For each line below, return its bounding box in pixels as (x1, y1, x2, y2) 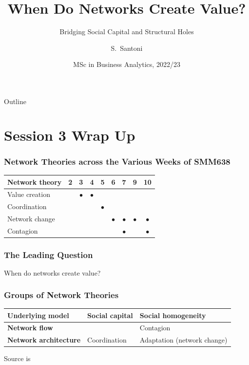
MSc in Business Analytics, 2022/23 (73, 59, 180, 69)
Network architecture (7, 335, 81, 345)
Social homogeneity (139, 310, 206, 320)
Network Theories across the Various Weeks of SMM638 (4, 155, 230, 167)
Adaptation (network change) (139, 335, 228, 345)
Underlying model (7, 310, 69, 320)
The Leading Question (4, 248, 93, 260)
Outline (4, 96, 26, 106)
